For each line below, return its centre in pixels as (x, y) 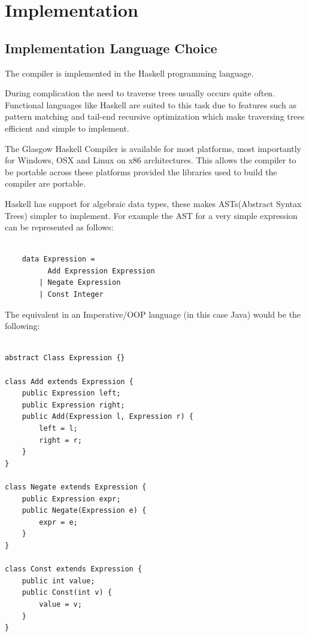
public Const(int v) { (67, 593)
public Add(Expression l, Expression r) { (107, 417)
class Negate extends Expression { (76, 487)
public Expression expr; (71, 499)
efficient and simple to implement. (67, 128)
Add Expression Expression (101, 271)
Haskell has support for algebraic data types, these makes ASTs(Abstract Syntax (153, 203)
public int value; (58, 581)
